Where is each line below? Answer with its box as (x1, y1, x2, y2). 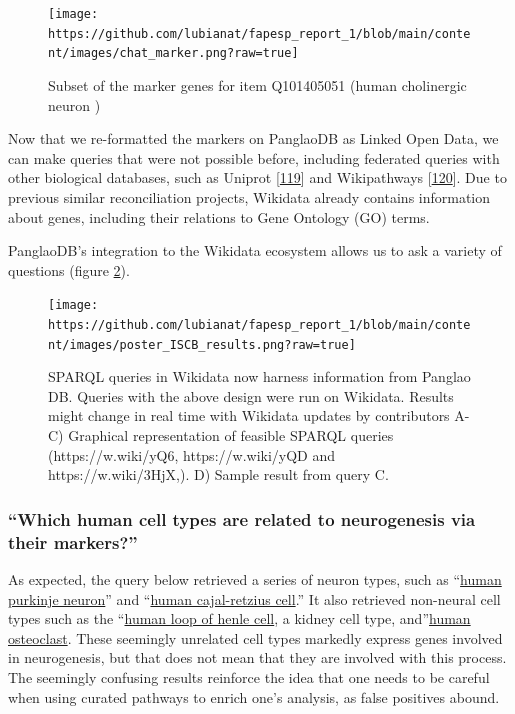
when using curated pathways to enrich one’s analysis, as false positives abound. (8, 686, 500, 707)
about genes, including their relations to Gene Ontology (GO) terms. (8, 206, 430, 227)
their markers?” (8, 529, 138, 554)
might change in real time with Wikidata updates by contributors (48, 405, 450, 426)
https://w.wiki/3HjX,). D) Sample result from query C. (48, 464, 389, 485)
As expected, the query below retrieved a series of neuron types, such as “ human (8, 568, 502, 589)
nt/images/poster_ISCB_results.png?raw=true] (48, 337, 356, 352)
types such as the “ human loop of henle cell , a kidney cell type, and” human (8, 608, 471, 629)
